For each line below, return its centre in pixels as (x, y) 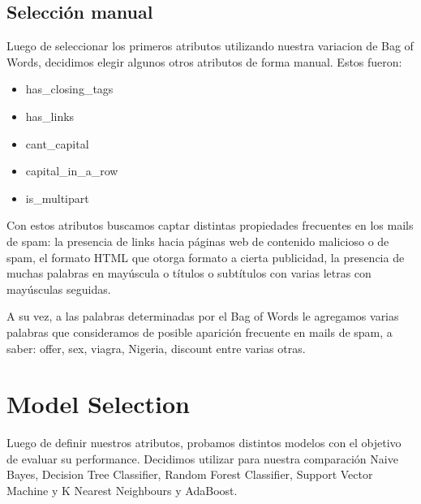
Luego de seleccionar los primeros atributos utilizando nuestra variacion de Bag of (210, 46)
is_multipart (57, 198)
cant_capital (57, 143)
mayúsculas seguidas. (59, 289)
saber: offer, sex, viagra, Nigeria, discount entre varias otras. (156, 348)
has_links (50, 116)
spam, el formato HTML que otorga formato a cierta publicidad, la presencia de (206, 257)
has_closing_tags (69, 89)
